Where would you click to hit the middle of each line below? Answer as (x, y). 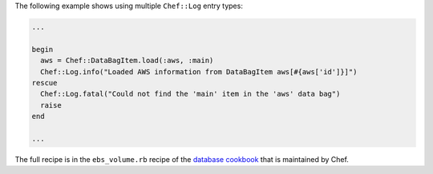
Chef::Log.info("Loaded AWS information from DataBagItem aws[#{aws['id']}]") (199, 71)
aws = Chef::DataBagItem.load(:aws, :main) (127, 61)
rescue (45, 83)
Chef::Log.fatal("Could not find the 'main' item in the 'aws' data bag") (190, 94)
